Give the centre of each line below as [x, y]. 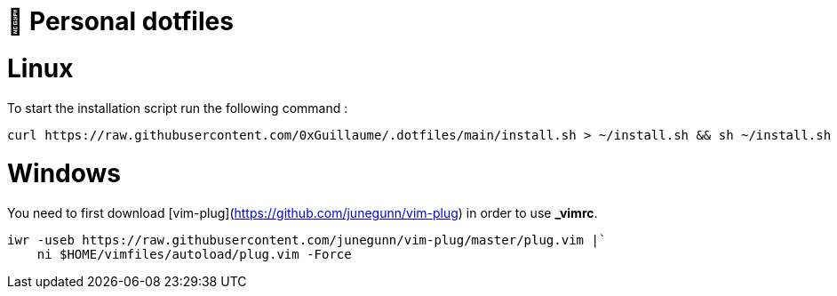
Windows [64, 174]
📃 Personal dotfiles [120, 21]
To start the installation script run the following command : [178, 108]
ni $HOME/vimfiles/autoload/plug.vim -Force [194, 254]
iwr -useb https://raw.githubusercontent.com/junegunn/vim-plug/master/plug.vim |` [307, 240]
